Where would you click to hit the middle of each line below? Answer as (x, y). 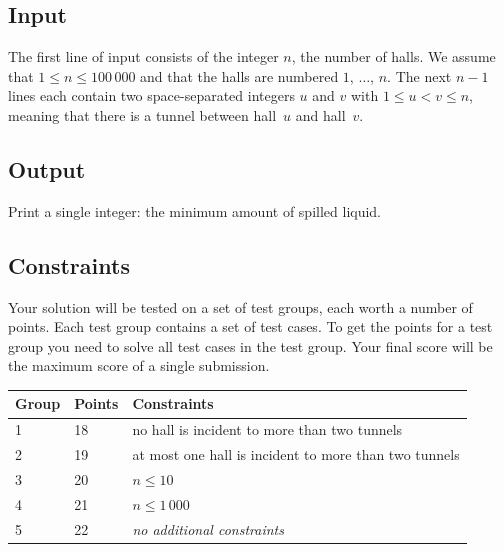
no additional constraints (208, 528)
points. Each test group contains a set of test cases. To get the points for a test (250, 326)
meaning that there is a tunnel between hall (142, 114)
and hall (320, 114)
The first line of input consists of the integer (143, 56)
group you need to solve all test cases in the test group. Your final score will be (250, 345)
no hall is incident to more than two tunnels (267, 429)
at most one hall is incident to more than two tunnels (296, 454)
